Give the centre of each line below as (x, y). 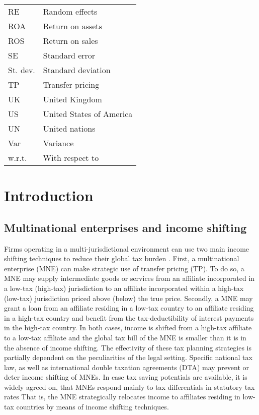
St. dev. (22, 70)
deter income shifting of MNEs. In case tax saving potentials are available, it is (126, 377)
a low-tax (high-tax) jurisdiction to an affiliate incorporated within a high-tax (124, 288)
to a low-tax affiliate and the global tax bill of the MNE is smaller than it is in (125, 337)
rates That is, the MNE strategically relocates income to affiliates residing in (122, 397)
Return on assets (72, 26)
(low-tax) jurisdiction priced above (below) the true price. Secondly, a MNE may (128, 298)
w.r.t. (18, 158)
